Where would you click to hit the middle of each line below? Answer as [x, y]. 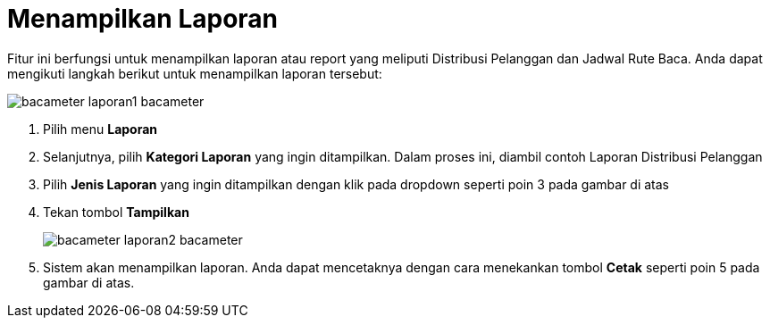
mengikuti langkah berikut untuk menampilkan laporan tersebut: [195, 73]
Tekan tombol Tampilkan [116, 212]
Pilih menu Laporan [100, 129]
